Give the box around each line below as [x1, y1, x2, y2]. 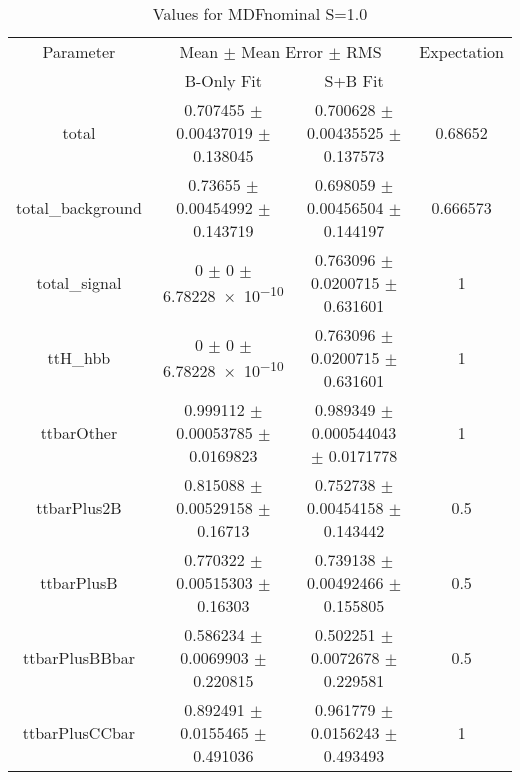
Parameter [42, 40, 116, 63]
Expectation [419, 40, 504, 63]
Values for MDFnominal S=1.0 [152, 2, 368, 25]
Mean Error [241, 40, 324, 63]
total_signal [36, 271, 122, 294]
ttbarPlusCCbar [22, 721, 136, 744]
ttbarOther [40, 421, 118, 444]
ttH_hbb [47, 346, 111, 369]
